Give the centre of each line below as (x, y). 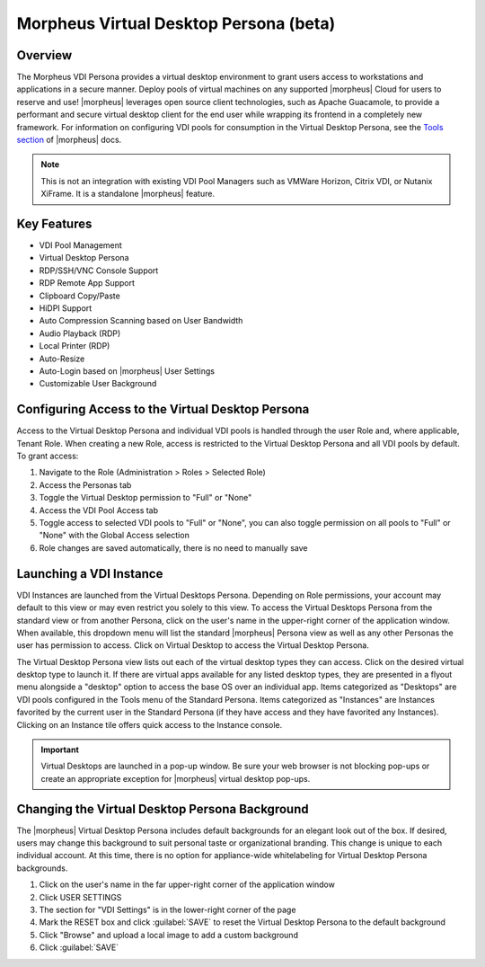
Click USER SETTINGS (80, 897)
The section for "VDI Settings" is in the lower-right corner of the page (168, 910)
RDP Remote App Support (87, 283)
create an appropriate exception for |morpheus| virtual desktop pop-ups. (176, 778)
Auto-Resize (62, 359)
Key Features (54, 224)
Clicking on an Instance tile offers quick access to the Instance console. (150, 724)
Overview (44, 55)
